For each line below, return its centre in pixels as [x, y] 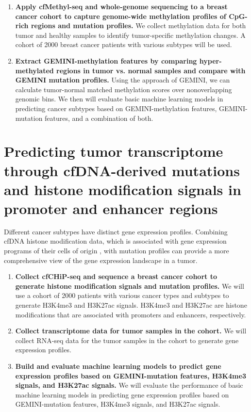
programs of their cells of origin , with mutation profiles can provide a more [117, 250]
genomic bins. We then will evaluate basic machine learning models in [119, 99]
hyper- [210, 60]
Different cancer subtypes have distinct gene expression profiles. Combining [116, 231]
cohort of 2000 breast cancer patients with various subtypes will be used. [124, 44]
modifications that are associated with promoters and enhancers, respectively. [131, 314]
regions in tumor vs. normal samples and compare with [151, 70]
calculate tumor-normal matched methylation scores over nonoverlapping [124, 89]
